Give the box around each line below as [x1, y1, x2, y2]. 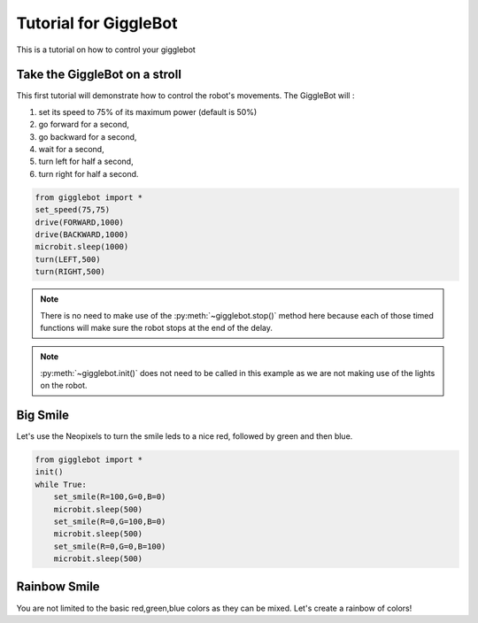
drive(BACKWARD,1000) [35, 229, 129, 239]
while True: [35, 479, 88, 489]
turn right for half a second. [38, 168, 139, 179]
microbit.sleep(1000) [35, 242, 129, 252]
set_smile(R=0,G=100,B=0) [53, 516, 166, 527]
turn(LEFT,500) [35, 254, 101, 265]
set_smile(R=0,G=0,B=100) [53, 541, 166, 551]
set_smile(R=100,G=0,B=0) [53, 492, 166, 502]
